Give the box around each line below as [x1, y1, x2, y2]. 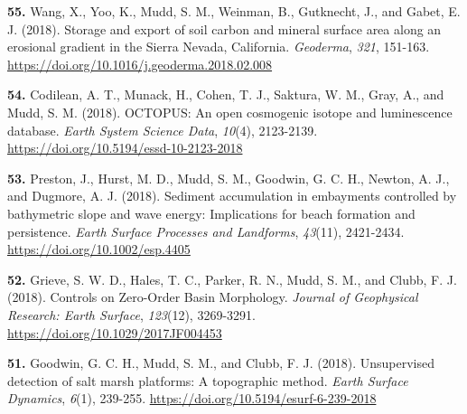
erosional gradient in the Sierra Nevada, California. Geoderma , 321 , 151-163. [7, 37, 430, 56]
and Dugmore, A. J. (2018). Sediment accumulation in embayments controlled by [7, 186, 457, 205]
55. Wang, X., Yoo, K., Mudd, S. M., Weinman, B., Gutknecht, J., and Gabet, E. [7, 2, 461, 20]
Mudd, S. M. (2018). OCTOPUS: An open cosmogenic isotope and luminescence [7, 102, 453, 121]
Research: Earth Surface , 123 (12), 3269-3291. [7, 305, 256, 324]
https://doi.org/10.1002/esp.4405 [7, 240, 191, 259]
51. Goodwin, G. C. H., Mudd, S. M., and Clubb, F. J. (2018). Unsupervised [7, 353, 434, 372]
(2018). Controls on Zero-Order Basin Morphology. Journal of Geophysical [7, 287, 418, 306]
